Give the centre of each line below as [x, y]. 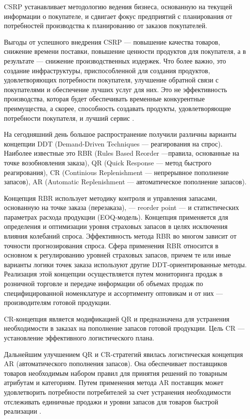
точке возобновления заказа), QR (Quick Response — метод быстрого [108, 162]
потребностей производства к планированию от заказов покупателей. [106, 25]
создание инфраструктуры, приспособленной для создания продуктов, [107, 70]
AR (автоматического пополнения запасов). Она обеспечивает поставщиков [116, 363]
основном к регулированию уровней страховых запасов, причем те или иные [117, 255]
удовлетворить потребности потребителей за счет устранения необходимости [117, 392]
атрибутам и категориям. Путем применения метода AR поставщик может [114, 382]
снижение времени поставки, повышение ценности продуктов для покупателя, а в [125, 51]
